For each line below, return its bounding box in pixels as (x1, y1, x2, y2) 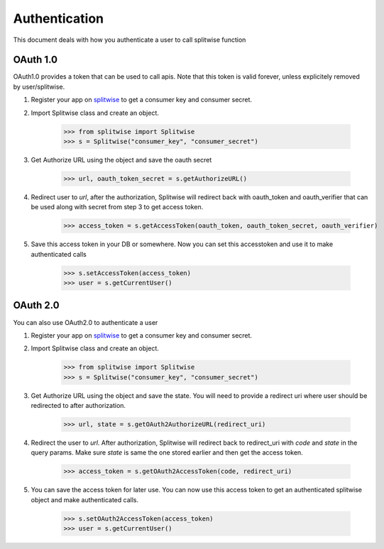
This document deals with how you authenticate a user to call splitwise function (13, 35, 246, 44)
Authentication (13, 11, 104, 26)
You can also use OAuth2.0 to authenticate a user (13, 318, 158, 326)
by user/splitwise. (13, 82, 65, 91)
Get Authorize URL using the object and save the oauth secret (31, 155, 212, 164)
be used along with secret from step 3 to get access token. (31, 203, 204, 211)
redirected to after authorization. (31, 401, 126, 410)
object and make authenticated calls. (31, 495, 138, 504)
